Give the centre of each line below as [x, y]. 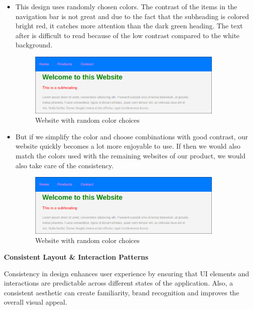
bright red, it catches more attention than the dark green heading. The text [129, 26]
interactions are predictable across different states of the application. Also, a [118, 283]
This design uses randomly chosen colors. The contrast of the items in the [126, 6]
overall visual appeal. [36, 302]
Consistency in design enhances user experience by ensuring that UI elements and [126, 273]
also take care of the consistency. [64, 165]
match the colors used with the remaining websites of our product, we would [130, 156]
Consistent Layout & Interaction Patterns [76, 257]
